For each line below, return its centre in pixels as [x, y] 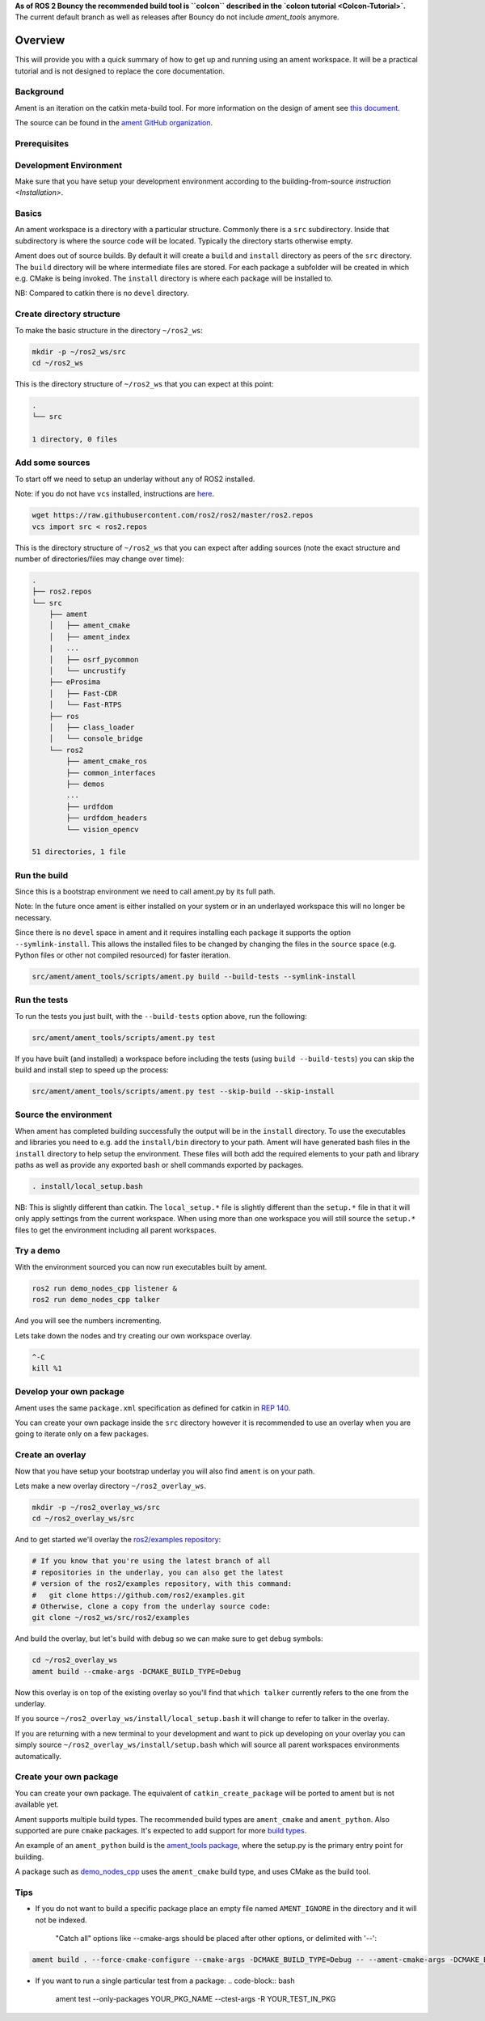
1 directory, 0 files [75, 440]
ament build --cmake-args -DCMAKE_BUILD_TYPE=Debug [137, 1671]
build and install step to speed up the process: [92, 1070]
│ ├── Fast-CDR [83, 693]
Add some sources [53, 463]
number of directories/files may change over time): [100, 559]
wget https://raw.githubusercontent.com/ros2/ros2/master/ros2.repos [173, 515]
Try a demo [38, 1251]
